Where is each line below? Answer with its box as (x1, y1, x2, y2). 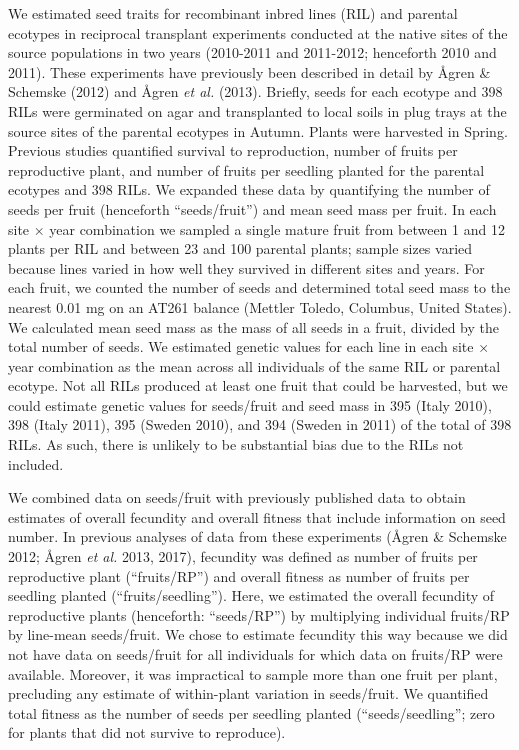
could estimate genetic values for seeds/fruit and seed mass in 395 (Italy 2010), (8, 394, 492, 415)
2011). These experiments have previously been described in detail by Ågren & (8, 61, 491, 82)
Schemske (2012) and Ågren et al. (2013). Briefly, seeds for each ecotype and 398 (8, 81, 503, 102)
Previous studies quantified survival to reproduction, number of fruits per (8, 140, 458, 161)
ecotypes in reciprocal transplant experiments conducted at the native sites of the (8, 22, 508, 43)
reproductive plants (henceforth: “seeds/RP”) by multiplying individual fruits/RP (8, 604, 510, 625)
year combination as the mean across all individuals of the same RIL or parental (8, 355, 501, 376)
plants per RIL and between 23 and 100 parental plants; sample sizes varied (8, 238, 473, 259)
